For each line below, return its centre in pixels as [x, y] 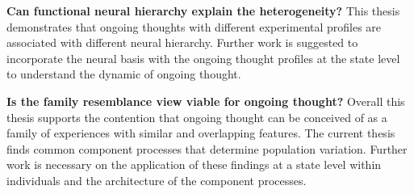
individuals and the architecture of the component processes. [157, 180]
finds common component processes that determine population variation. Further [207, 148]
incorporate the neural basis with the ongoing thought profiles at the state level [203, 58]
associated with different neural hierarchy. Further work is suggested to [182, 42]
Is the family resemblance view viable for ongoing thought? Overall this [206, 101]
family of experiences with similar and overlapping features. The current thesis [201, 133]
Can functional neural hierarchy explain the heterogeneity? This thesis [203, 11]
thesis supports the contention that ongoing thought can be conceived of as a [197, 117]
